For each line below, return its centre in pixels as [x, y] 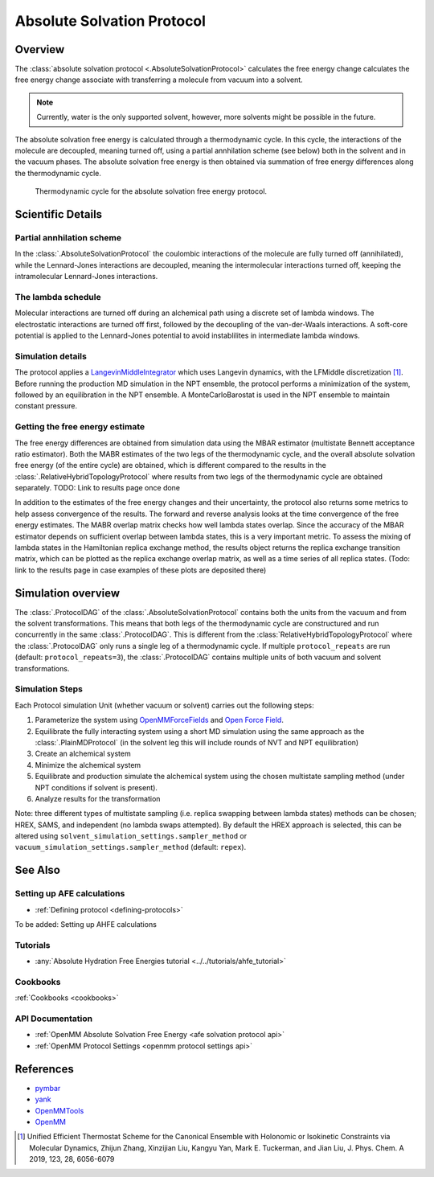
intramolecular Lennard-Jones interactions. [86, 277]
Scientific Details [59, 214]
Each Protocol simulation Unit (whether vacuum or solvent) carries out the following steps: [164, 705]
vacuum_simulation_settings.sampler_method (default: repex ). [131, 847]
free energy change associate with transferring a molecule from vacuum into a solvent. [159, 80]
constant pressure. [46, 406]
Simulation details [51, 356]
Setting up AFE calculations [70, 894]
